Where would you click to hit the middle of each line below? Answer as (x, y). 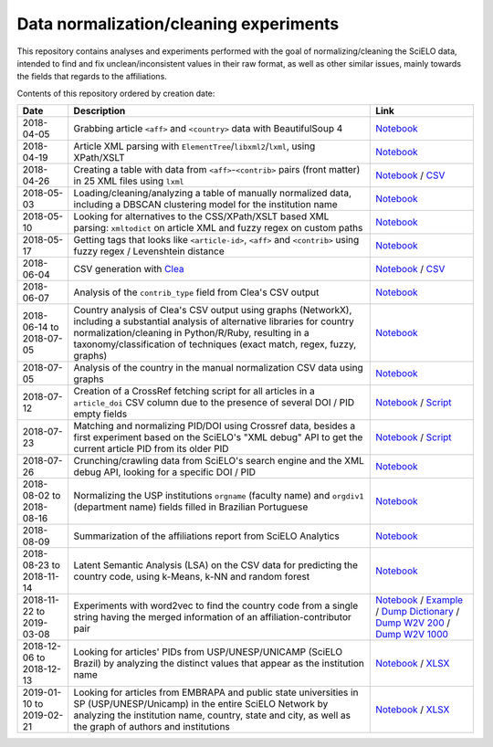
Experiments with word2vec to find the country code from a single (216, 605)
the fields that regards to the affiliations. (92, 77)
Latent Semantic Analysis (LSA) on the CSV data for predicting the (216, 565)
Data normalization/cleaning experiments (178, 24)
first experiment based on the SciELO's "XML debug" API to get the (218, 437)
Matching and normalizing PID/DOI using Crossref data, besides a (215, 426)
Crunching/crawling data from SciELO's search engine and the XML (219, 461)
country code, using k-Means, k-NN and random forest (192, 577)
